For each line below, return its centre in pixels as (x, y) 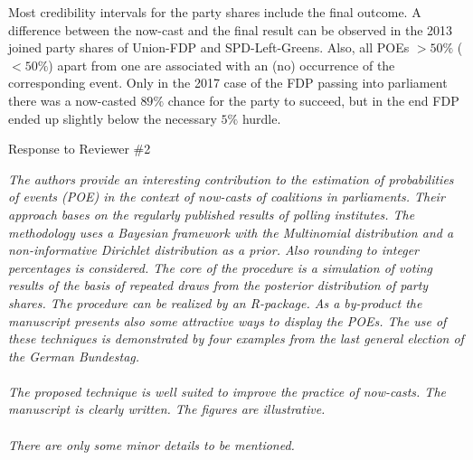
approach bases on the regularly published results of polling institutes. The (212, 214)
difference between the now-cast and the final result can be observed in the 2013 (231, 29)
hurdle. (261, 118)
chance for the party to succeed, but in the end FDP (313, 100)
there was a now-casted (72, 100)
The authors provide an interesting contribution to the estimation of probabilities (231, 178)
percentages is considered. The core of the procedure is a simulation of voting (220, 267)
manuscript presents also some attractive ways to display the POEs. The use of (227, 320)
